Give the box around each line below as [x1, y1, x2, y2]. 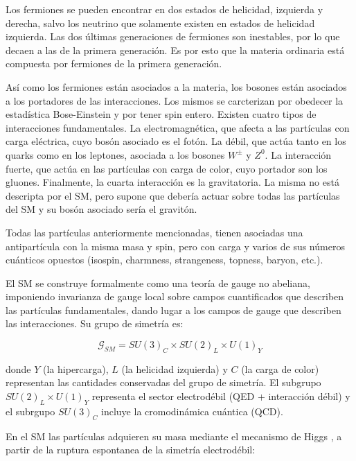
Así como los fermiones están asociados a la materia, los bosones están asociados [6, 79, 347, 94]
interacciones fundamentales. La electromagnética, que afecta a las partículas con [6, 120, 350, 134]
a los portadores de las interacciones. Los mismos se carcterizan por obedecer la [6, 93, 344, 107]
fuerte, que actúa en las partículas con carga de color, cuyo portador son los [6, 161, 328, 175]
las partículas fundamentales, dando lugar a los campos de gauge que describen [6, 302, 341, 317]
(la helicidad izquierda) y [121, 361, 228, 376]
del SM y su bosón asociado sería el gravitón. [6, 202, 197, 216]
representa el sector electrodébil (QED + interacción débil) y [91, 389, 350, 403]
